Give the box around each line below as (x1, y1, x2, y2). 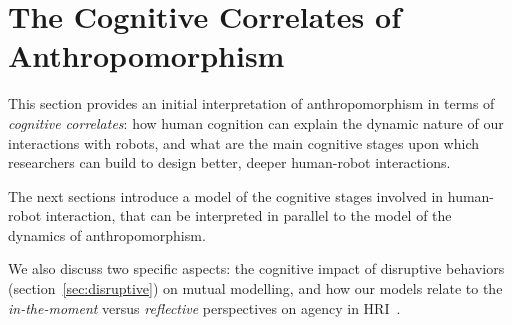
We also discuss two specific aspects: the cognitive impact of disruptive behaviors (8, 258, 505, 279)
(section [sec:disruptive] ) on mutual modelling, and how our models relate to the (8, 278, 503, 299)
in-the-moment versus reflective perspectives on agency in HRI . (8, 297, 401, 318)
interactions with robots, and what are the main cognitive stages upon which (8, 132, 479, 153)
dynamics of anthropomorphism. (8, 224, 206, 245)
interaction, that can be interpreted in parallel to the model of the (45, 205, 452, 226)
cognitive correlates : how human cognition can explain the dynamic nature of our (8, 112, 504, 133)
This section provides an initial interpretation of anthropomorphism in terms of (8, 93, 495, 114)
